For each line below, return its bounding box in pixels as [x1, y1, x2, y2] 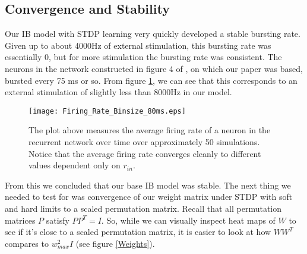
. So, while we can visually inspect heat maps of [101, 214, 276, 226]
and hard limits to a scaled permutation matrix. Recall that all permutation [5, 202, 282, 214]
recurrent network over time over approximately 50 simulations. [29, 136, 260, 148]
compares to [5, 237, 49, 249]
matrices [5, 214, 36, 226]
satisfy [46, 214, 69, 226]
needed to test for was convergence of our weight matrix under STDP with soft [5, 190, 293, 203]
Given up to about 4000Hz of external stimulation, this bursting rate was [5, 39, 271, 51]
